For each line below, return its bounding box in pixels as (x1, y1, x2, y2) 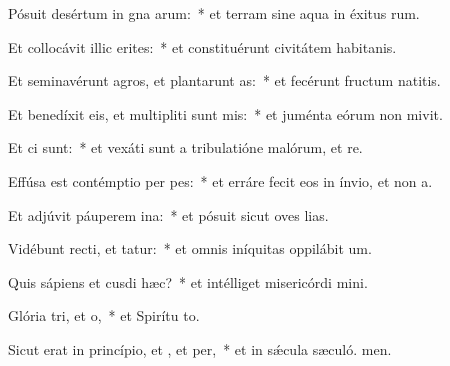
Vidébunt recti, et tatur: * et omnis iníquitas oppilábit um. (8, 238, 372, 259)
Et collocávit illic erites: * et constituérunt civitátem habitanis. (8, 36, 397, 57)
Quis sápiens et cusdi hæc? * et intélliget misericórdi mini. (8, 271, 368, 292)
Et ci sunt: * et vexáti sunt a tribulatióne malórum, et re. (8, 137, 363, 158)
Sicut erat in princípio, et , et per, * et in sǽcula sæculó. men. (8, 338, 392, 359)
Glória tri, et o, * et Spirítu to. (8, 305, 200, 326)
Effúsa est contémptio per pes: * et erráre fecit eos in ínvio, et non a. (8, 170, 433, 191)
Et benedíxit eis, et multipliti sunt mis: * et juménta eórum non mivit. (8, 103, 443, 124)
